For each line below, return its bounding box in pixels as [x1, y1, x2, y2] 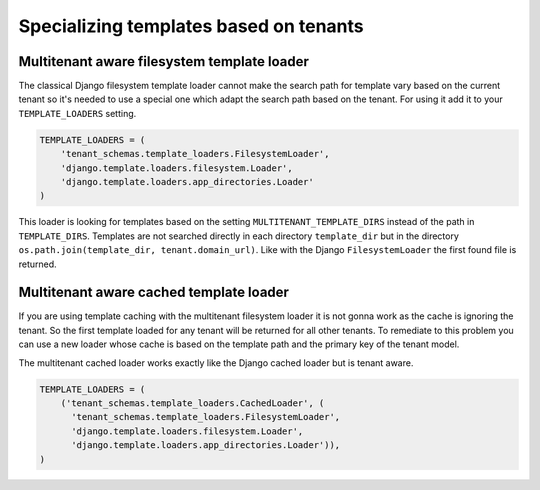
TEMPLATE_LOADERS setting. [18, 107, 137, 119]
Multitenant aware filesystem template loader [18, 53, 309, 70]
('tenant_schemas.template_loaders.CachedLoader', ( [60, 398, 325, 409]
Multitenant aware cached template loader [18, 284, 290, 301]
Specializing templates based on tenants [18, 15, 364, 37]
